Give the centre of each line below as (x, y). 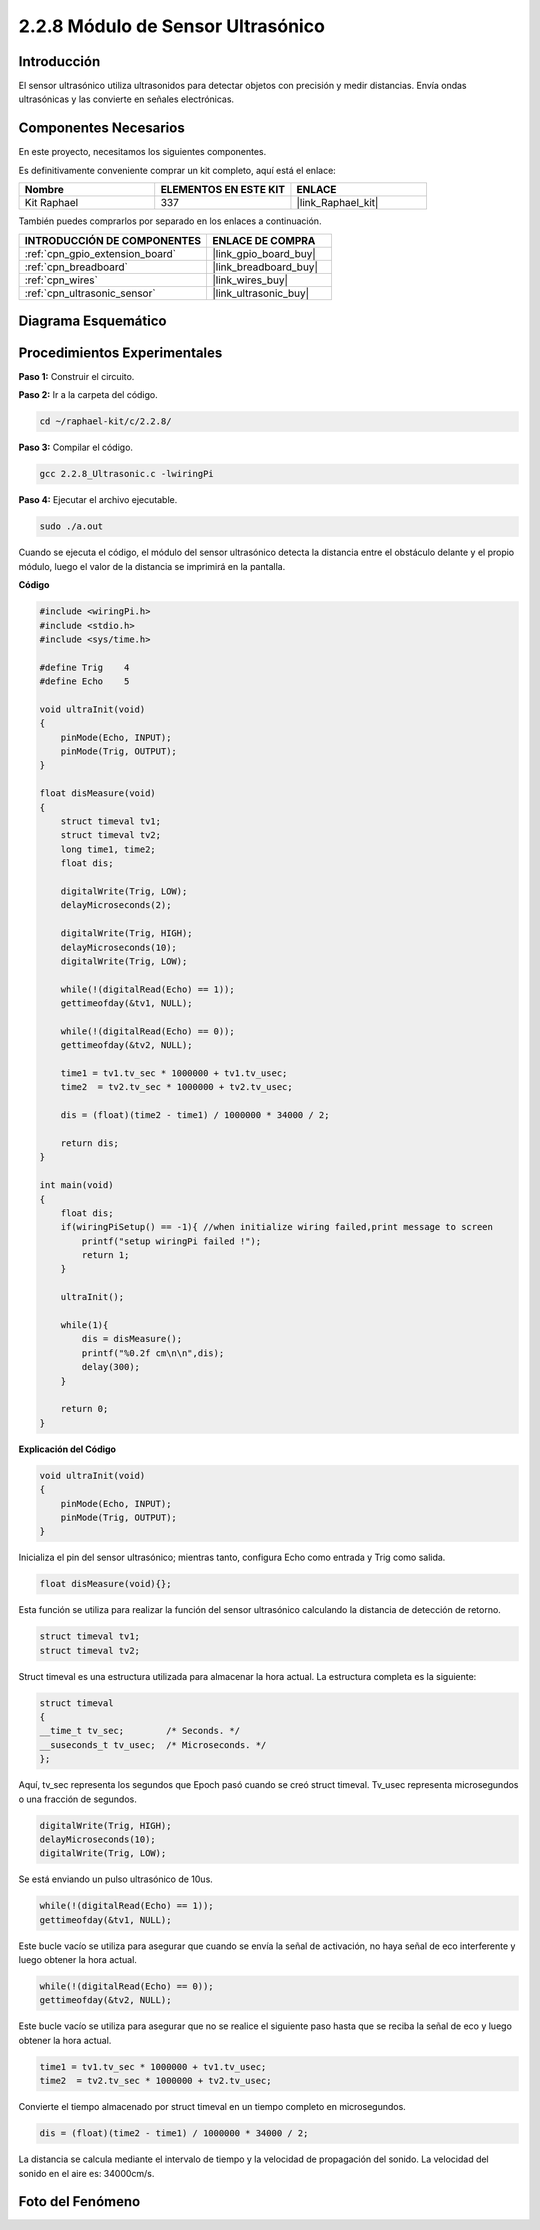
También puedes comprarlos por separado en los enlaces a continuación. (170, 221)
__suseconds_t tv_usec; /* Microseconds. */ (153, 1744)
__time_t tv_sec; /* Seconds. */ (139, 1731)
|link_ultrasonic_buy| (260, 293)
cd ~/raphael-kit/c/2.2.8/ (105, 421)
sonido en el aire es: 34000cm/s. (86, 2173)
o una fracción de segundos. (77, 1799)
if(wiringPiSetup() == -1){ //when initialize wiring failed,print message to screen (277, 1227)
